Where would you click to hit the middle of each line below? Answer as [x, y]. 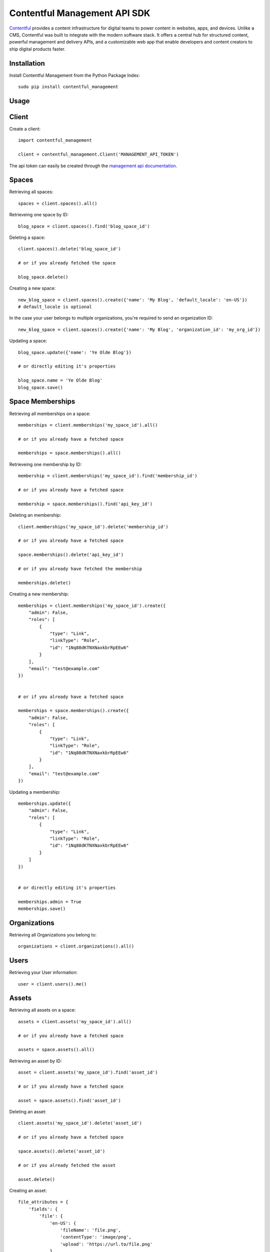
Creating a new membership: [39, 594]
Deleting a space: [27, 237]
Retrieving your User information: [43, 973]
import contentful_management [55, 140]
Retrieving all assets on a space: [42, 1010]
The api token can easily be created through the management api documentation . [93, 166]
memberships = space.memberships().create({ [74, 711]
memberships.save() [42, 908]
